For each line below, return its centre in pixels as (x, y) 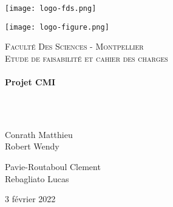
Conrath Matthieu (39, 134)
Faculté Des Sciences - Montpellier (74, 46)
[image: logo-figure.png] (57, 27)
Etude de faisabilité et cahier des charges (86, 58)
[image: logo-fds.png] (51, 8)
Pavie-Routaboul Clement (53, 167)
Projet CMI (30, 82)
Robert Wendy (32, 146)
